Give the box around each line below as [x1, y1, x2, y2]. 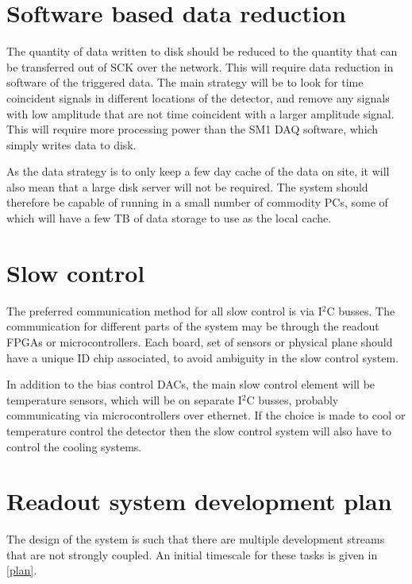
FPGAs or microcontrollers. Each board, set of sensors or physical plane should [6, 333, 393, 350]
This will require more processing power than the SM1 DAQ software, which [6, 121, 379, 137]
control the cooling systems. [6, 438, 142, 454]
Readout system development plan [6, 485, 392, 517]
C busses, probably [246, 391, 339, 408]
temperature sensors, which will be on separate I [6, 391, 242, 408]
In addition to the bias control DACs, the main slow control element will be [6, 376, 375, 393]
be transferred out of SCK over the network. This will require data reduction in [6, 58, 394, 75]
